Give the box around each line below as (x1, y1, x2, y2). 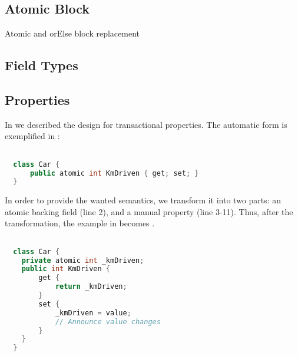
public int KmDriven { (21, 265, 111, 273)
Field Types (5, 56, 78, 74)
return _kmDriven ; (55, 282, 127, 291)
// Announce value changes (55, 317, 161, 326)
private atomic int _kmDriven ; (21, 256, 144, 265)
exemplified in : (5, 130, 60, 142)
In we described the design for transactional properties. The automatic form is (5, 118, 287, 130)
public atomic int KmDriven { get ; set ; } (29, 169, 199, 177)
